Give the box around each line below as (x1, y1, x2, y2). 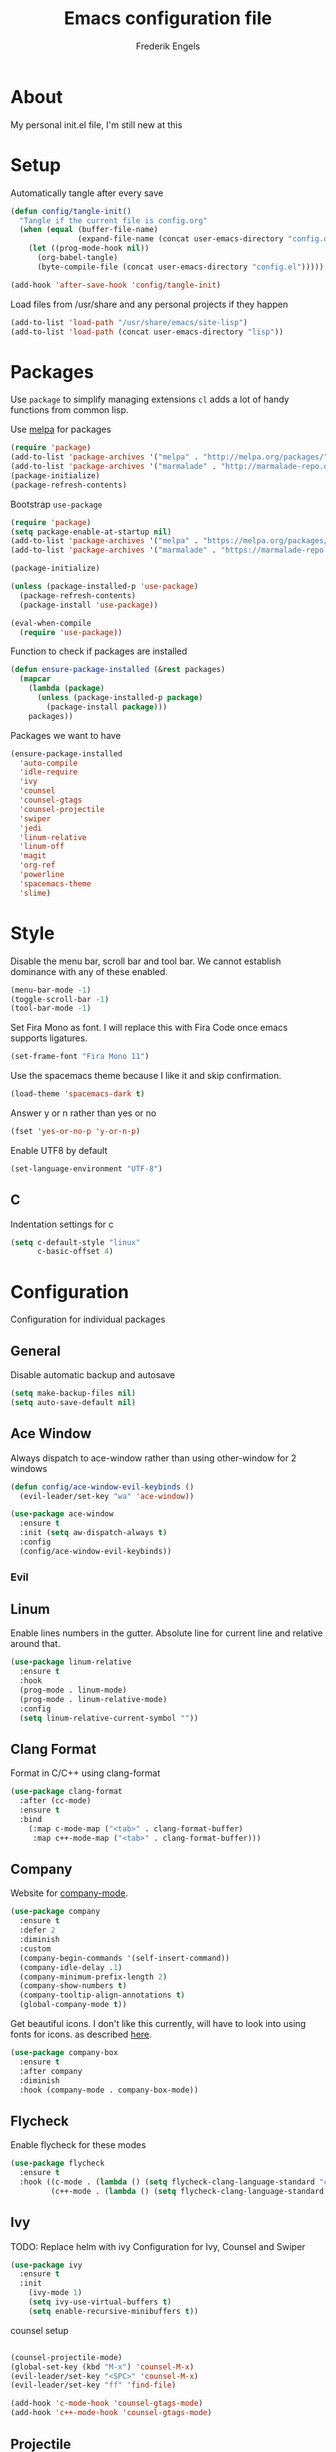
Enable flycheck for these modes (10, 2139, 147, 2151)
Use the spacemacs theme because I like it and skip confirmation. (10, 1070, 282, 1082)
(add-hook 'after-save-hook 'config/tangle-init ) (10, 280, 222, 290)
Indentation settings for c (10, 1218, 114, 1230)
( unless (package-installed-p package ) (36, 693, 203, 703)
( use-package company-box (10, 2048, 118, 2058)
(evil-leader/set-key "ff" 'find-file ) (10, 2380, 177, 2391)
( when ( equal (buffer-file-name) (19, 225, 159, 235)
